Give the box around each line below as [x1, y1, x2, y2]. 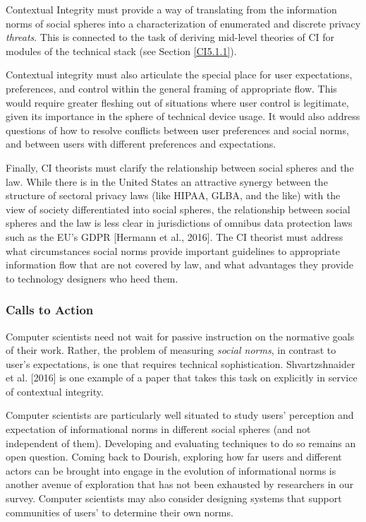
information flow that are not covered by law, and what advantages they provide [6, 257, 353, 272]
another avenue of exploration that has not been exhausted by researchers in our [6, 477, 354, 492]
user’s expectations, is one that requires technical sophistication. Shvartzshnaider [6, 356, 355, 371]
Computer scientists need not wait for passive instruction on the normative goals [6, 328, 355, 343]
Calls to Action [6, 301, 94, 319]
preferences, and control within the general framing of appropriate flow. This [6, 81, 337, 95]
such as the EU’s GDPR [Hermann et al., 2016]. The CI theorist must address [6, 229, 343, 244]
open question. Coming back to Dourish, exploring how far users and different [6, 449, 342, 464]
